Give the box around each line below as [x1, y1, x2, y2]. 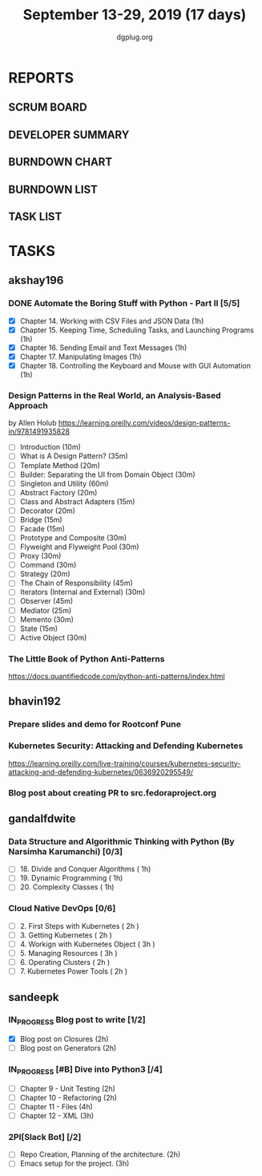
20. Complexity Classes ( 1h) [19, 882, 115, 892]
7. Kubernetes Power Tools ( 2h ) [19, 966, 128, 976]
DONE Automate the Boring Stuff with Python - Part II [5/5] [8, 298, 240, 309]
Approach [8, 400, 48, 411]
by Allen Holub [8, 418, 57, 428]
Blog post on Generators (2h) [19, 1044, 117, 1053]
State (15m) [19, 624, 58, 633]
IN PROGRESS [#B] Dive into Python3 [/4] [8, 1064, 163, 1076]
